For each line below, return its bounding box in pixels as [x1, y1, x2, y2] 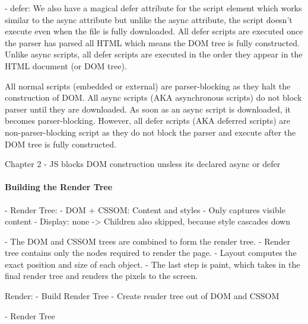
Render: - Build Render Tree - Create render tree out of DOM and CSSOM [5, 290, 280, 302]
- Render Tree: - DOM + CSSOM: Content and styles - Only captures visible [5, 203, 285, 216]
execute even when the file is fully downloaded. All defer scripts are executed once [5, 25, 303, 37]
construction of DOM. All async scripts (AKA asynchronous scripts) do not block [5, 91, 302, 104]
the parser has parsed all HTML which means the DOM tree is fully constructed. [5, 36, 300, 49]
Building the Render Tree [5, 181, 113, 193]
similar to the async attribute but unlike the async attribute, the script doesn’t [5, 13, 293, 25]
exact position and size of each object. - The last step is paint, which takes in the [5, 258, 300, 270]
